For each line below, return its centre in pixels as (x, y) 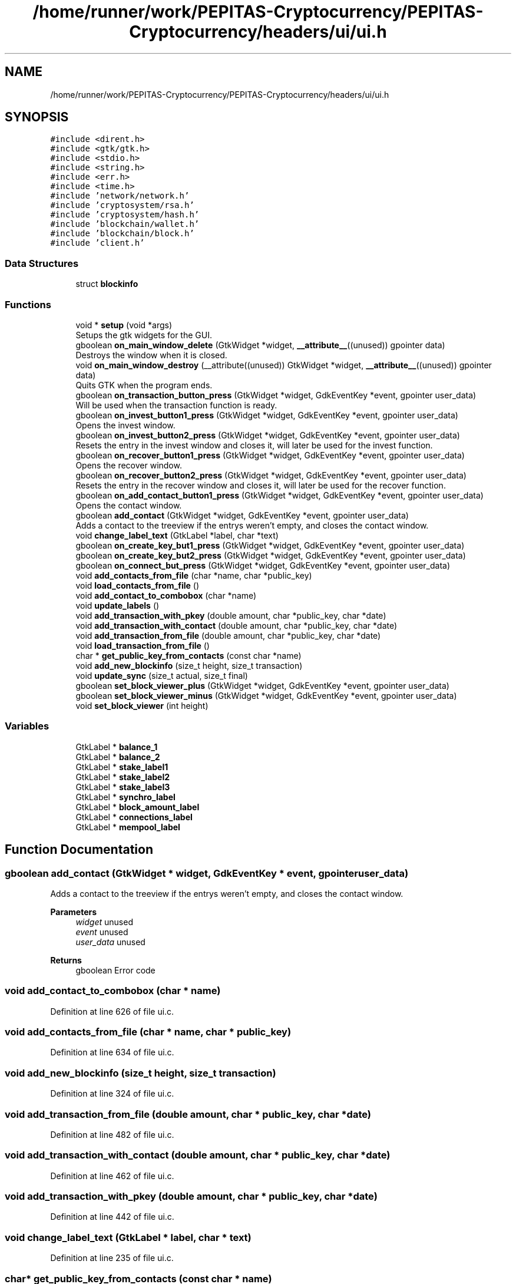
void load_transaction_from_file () (143, 645)
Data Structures (42, 263)
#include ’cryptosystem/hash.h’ (125, 215)
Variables (27, 726)
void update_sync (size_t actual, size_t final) (162, 675)
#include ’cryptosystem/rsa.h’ (122, 205)
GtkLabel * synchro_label (125, 797)
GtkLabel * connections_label (134, 817)
